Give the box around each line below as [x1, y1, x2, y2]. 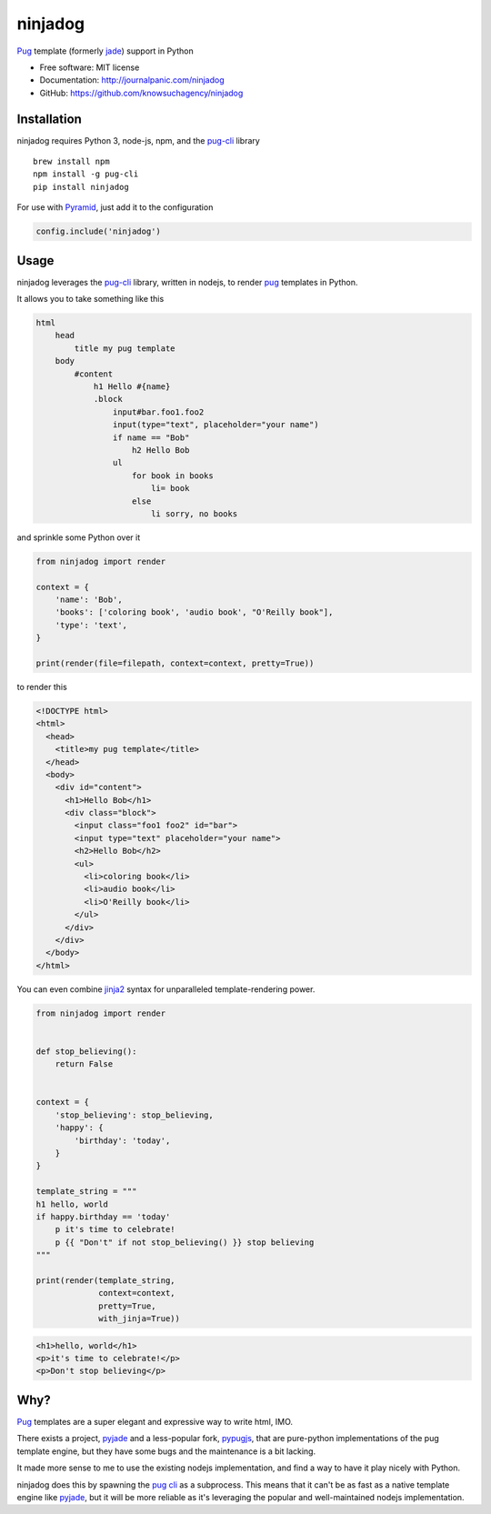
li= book [150, 483, 190, 494]
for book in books [132, 470, 214, 481]
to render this [16, 681, 67, 692]
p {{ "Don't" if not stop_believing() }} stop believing [55, 1237, 315, 1248]
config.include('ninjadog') [35, 226, 161, 236]
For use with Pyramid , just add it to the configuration [16, 202, 214, 213]
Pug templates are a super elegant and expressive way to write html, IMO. [16, 1416, 294, 1427]
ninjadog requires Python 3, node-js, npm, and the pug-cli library [16, 135, 261, 145]
